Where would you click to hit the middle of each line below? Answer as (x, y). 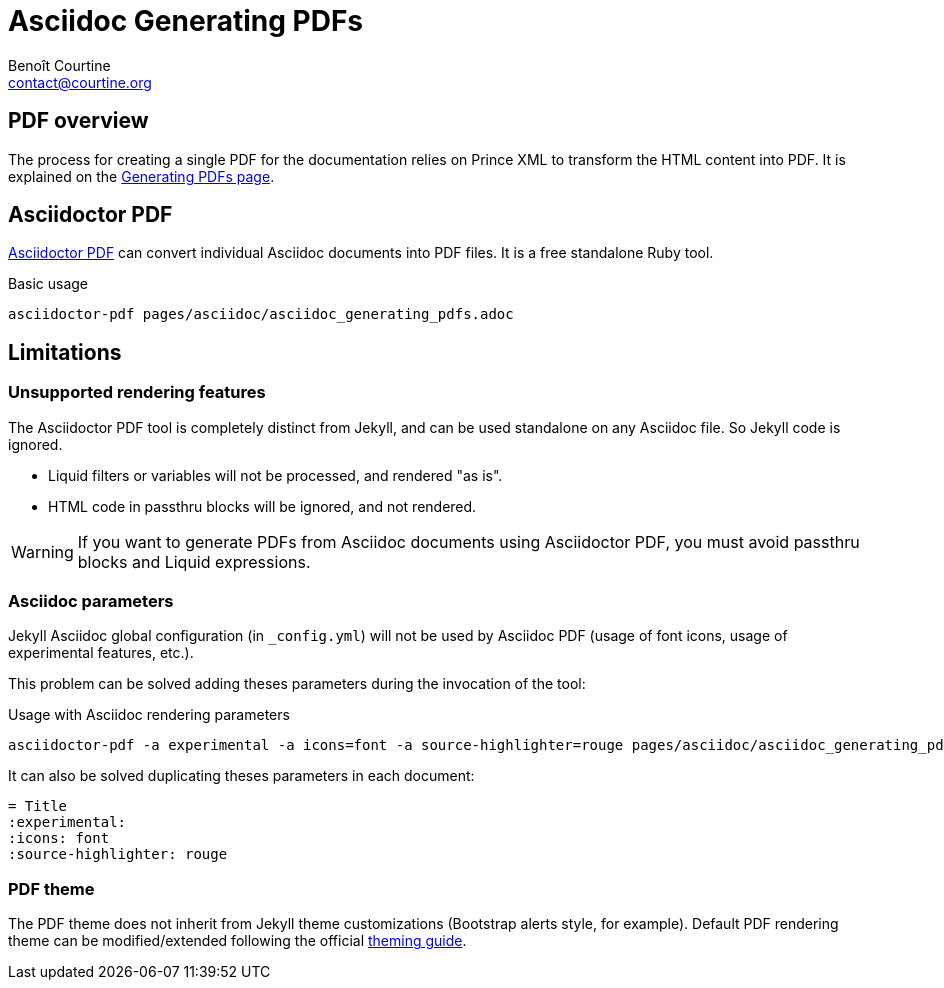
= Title (38, 806)
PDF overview (78, 121)
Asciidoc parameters (91, 601)
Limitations (65, 352)
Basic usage (48, 284)
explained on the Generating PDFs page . (141, 176)
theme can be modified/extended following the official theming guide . (237, 941)
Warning (42, 551)
